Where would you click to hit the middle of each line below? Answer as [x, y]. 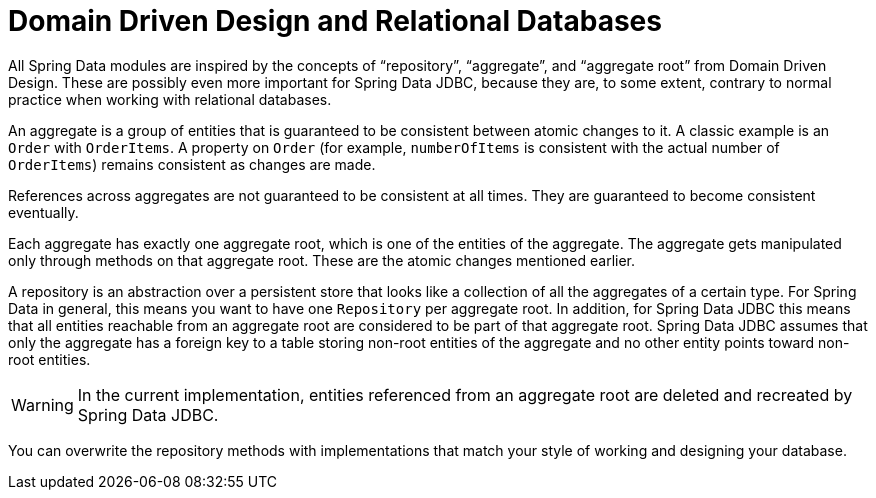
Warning [42, 404]
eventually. [43, 212]
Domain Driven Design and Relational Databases [335, 21]
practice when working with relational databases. [170, 99]
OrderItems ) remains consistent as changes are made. [192, 164]
